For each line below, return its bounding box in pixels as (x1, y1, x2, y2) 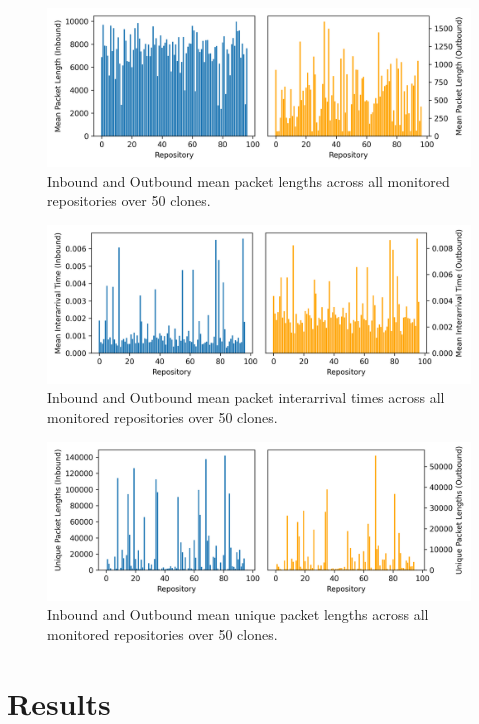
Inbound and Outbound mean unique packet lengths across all (47, 604, 429, 625)
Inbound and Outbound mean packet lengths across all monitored (47, 170, 450, 191)
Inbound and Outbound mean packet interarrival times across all (47, 387, 445, 408)
